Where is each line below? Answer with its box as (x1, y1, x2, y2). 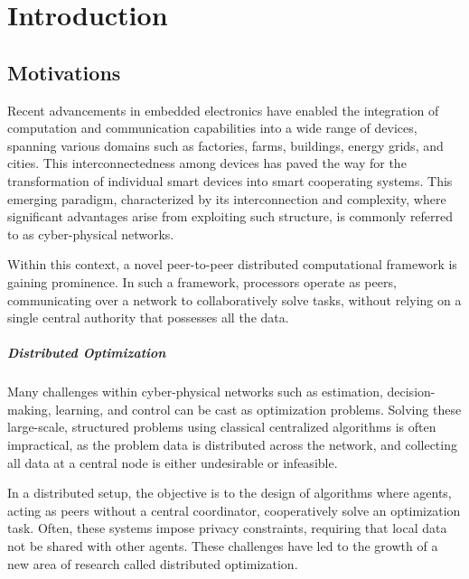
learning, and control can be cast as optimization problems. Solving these (55, 399, 462, 418)
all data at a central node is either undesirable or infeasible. (7, 453, 338, 472)
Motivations (7, 58, 121, 86)
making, (7, 399, 52, 418)
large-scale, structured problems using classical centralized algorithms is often (7, 417, 436, 436)
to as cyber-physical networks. (7, 224, 174, 243)
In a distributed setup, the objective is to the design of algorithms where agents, (7, 483, 452, 502)
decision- (387, 382, 436, 401)
